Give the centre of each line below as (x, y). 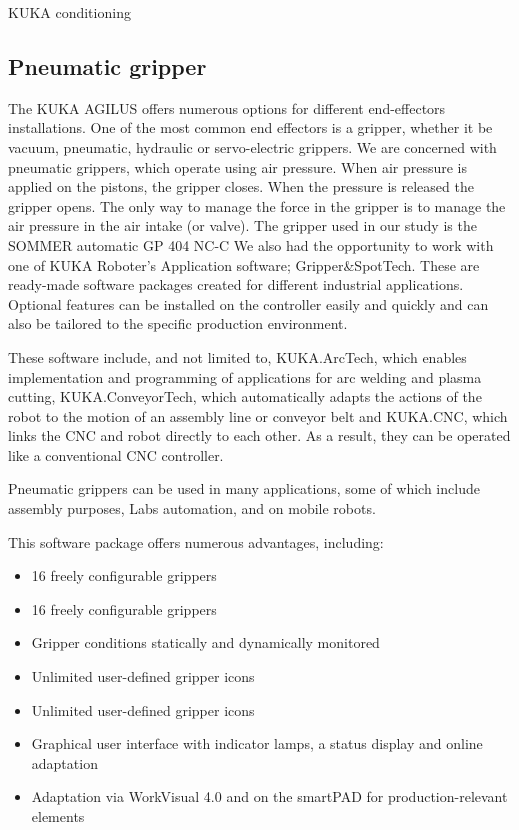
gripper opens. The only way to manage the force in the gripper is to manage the (257, 205)
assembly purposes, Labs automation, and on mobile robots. (192, 508)
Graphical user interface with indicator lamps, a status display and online (257, 743)
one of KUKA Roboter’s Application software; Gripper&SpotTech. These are (244, 264)
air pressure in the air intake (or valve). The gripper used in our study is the (242, 225)
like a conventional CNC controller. (116, 454)
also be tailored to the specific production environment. (178, 323)
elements (58, 816)
